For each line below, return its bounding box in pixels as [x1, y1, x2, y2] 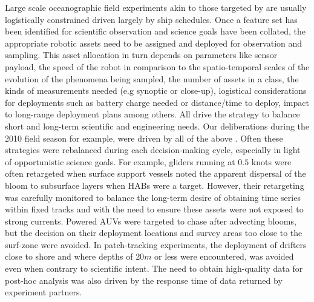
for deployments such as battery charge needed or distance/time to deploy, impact [5, 96, 309, 108]
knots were [251, 155, 292, 168]
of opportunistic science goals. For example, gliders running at [5, 155, 235, 168]
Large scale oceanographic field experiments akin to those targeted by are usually [5, 1, 307, 13]
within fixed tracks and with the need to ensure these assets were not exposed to [5, 203, 304, 215]
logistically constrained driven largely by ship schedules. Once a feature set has [5, 13, 298, 25]
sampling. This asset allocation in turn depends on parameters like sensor [5, 48, 278, 61]
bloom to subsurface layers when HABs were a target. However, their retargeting [5, 179, 304, 191]
